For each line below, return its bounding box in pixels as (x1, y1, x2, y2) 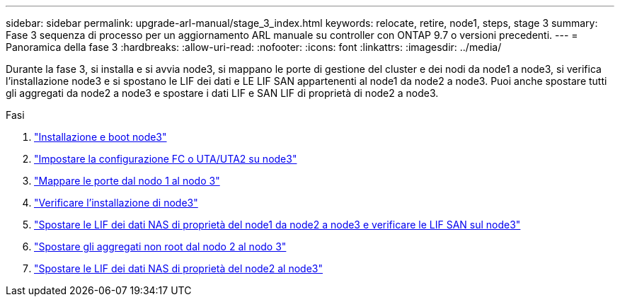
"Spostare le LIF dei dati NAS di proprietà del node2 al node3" (34, 262, 323, 274)
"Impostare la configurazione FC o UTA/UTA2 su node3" (34, 153, 297, 165)
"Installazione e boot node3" (34, 131, 167, 143)
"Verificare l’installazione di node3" (34, 197, 198, 209)
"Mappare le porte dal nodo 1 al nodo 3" (34, 175, 220, 187)
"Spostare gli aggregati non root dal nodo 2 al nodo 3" (34, 240, 287, 252)
